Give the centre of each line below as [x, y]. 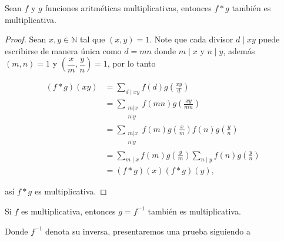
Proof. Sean [26, 39]
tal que [92, 39]
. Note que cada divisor [191, 39]
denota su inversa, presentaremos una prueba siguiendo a [148, 231]
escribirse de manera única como [63, 50]
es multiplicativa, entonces [68, 211]
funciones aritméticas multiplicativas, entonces [128, 8]
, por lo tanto [131, 63]
